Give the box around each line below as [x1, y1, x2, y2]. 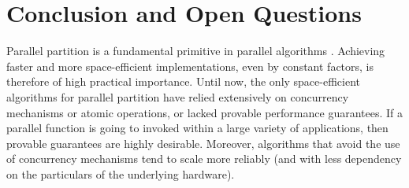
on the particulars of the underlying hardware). [6, 165, 235, 182]
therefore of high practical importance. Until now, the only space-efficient [6, 73, 361, 90]
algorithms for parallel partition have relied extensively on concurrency [6, 88, 349, 105]
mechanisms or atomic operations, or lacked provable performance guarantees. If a [6, 104, 403, 120]
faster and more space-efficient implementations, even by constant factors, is [6, 57, 374, 74]
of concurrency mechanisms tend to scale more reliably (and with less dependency [6, 150, 402, 167]
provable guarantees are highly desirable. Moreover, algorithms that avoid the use [6, 135, 400, 151]
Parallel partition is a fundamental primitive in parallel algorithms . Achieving [6, 42, 385, 59]
